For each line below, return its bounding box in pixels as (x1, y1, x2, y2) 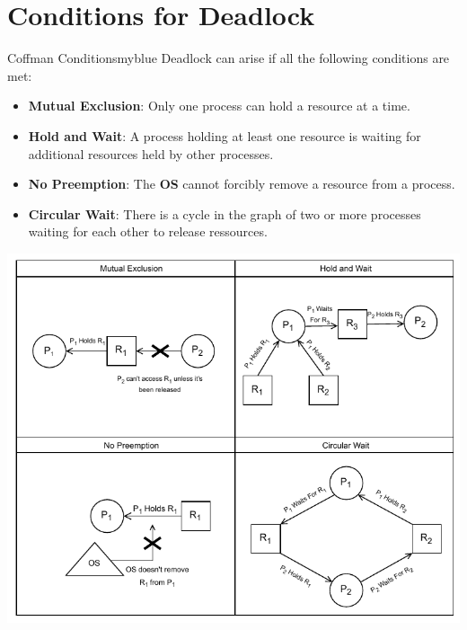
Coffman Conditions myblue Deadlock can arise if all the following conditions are (7, 49, 450, 67)
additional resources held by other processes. (28, 144, 274, 163)
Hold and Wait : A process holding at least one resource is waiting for (28, 126, 421, 145)
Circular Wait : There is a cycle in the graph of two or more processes (28, 204, 421, 223)
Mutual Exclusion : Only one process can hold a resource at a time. (28, 96, 410, 115)
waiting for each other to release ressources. (28, 222, 268, 241)
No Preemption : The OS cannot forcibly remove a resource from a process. (28, 174, 455, 193)
